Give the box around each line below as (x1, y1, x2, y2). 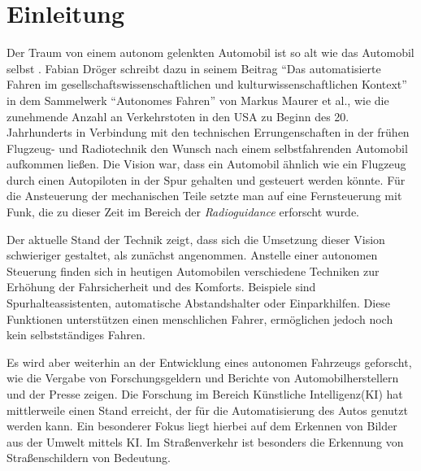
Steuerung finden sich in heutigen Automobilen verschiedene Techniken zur (7, 262, 380, 279)
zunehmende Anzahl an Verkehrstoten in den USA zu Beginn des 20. (7, 107, 349, 124)
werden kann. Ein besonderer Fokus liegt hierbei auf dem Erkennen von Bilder (7, 417, 397, 434)
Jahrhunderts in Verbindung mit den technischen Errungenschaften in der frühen (7, 124, 410, 141)
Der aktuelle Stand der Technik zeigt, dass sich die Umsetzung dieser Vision (7, 230, 385, 247)
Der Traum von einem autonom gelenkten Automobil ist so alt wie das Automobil (7, 44, 414, 61)
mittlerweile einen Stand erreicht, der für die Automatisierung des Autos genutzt (7, 401, 408, 418)
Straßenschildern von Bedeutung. (7, 449, 171, 466)
